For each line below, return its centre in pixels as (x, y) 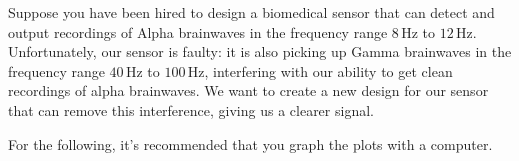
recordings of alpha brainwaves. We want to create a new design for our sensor (248, 90)
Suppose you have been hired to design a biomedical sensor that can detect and (251, 12)
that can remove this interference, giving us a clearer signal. (191, 109)
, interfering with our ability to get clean (328, 70)
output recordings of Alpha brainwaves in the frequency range (198, 31)
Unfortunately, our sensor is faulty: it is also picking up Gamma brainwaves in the (260, 51)
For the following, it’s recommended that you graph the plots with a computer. (250, 143)
